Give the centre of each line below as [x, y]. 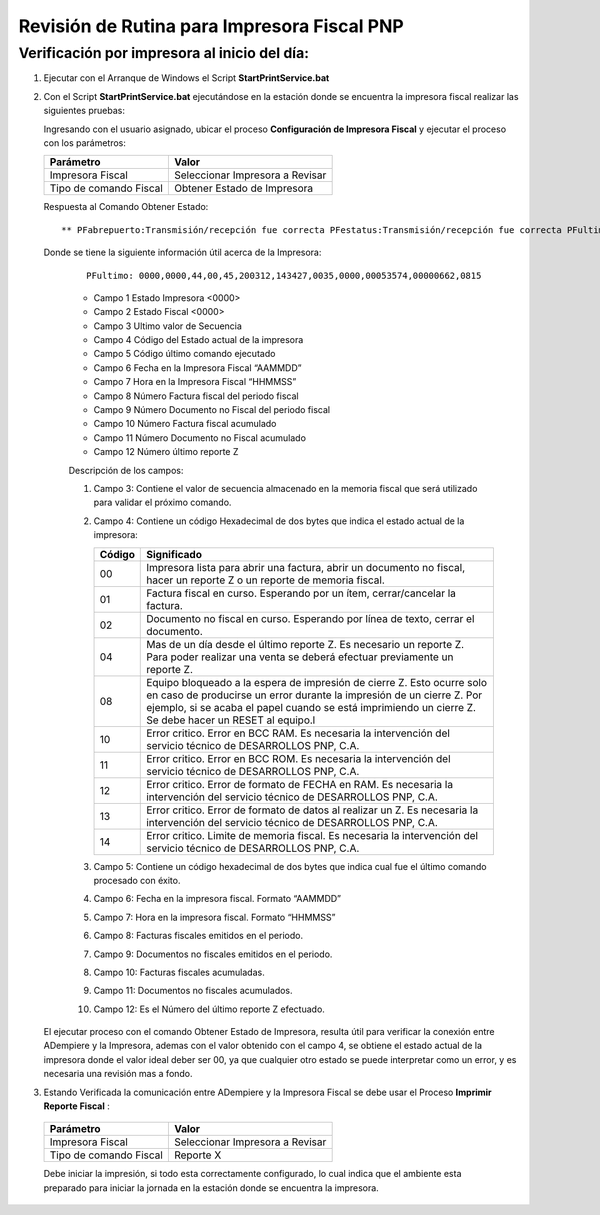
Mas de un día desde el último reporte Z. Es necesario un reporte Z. [305, 644]
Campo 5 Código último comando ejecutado [184, 354]
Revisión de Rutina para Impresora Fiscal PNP [211, 26]
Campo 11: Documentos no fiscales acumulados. [193, 991]
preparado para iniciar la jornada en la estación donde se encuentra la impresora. [211, 1187]
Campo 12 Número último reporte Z [166, 452]
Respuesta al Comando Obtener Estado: [126, 207]
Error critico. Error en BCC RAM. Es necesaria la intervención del [298, 733]
